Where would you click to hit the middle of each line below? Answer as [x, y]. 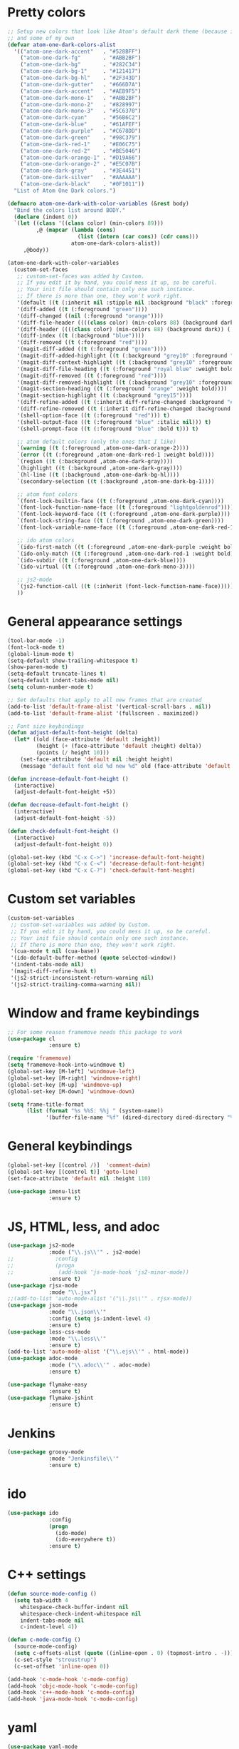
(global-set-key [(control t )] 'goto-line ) [73, 1172]
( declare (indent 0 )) [46, 217]
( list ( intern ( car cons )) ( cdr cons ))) [138, 237]
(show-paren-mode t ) [38, 667]
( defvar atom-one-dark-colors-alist [62, 45]
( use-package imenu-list [44, 1191]
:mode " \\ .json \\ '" [78, 1312]
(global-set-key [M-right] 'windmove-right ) [74, 1078]
